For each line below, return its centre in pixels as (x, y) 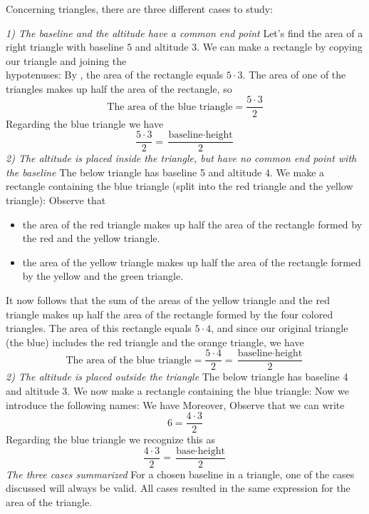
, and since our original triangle (280, 328)
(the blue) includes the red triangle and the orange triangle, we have (155, 342)
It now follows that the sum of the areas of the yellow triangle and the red (168, 299)
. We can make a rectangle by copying (280, 47)
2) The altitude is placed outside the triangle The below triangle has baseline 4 (177, 377)
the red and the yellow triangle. (91, 238)
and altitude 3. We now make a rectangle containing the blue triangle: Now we (177, 390)
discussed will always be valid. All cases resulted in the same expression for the (178, 488)
